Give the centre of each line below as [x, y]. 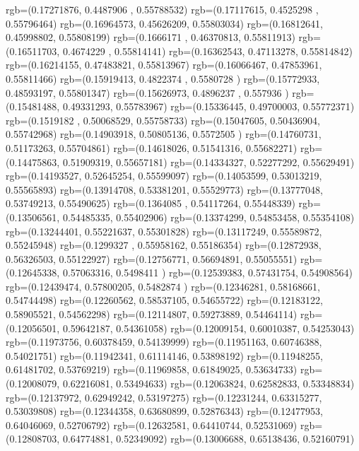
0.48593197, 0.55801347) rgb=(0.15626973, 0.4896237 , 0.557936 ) [147, 92]
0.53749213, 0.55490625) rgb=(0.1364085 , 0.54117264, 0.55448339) [151, 203]
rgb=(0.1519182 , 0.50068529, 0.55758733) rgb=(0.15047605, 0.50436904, [163, 120]
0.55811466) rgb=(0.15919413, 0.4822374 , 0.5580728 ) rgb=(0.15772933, [163, 78]
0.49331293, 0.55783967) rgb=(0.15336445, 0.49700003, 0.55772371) [208, 106]
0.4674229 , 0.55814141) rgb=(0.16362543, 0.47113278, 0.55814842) [207, 51]
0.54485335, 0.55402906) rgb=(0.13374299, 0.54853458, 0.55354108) [208, 217]
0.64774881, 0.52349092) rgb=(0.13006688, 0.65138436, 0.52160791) [208, 439]
